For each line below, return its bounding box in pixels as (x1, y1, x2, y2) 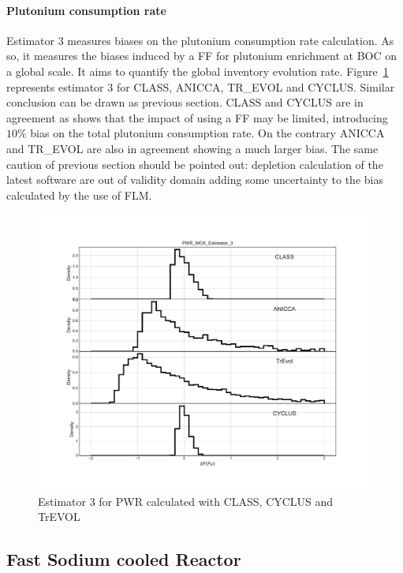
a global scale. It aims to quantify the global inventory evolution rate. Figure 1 (6, 62, 389, 79)
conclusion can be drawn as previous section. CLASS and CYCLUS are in (6, 94, 364, 110)
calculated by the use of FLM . (6, 186, 152, 203)
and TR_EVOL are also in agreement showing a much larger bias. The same (6, 140, 379, 156)
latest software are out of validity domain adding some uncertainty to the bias (6, 171, 383, 188)
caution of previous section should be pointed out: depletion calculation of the (6, 155, 383, 172)
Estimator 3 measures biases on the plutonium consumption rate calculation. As (6, 32, 394, 48)
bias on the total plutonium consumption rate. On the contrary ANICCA (30, 125, 385, 141)
